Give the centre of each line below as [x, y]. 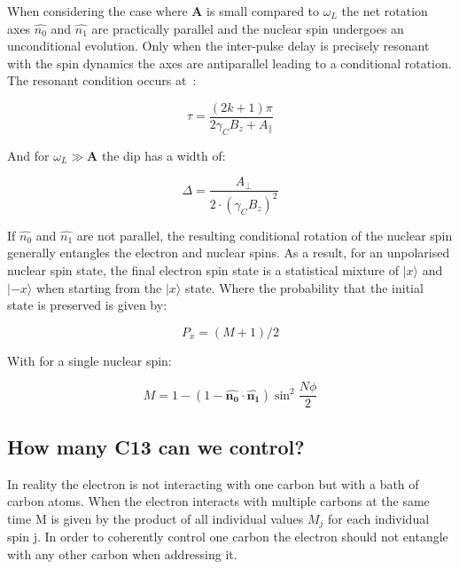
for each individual [379, 518]
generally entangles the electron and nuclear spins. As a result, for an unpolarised [229, 253]
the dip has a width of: [163, 155]
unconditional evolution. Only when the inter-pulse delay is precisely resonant [218, 46]
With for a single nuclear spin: [89, 360]
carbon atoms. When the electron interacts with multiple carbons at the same [218, 501]
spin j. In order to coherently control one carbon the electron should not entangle [228, 537]
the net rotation [385, 11]
